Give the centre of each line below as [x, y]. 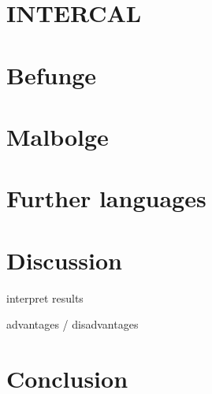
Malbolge [58, 136]
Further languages [106, 198]
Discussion [64, 260]
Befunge [52, 74]
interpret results [45, 297]
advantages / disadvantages [73, 324]
